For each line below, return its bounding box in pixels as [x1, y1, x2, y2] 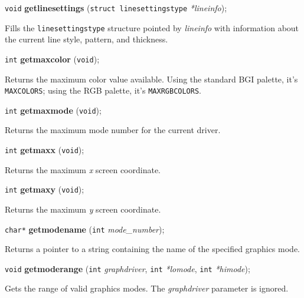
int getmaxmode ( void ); [5, 104, 102, 116]
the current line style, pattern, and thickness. [5, 33, 168, 45]
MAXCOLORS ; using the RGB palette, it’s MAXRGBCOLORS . [5, 84, 201, 97]
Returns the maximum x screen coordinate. [5, 163, 161, 176]
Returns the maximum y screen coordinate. [5, 203, 161, 215]
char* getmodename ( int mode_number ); [5, 223, 165, 235]
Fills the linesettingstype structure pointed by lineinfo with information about [5, 21, 299, 34]
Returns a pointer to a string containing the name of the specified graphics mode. [5, 243, 300, 255]
